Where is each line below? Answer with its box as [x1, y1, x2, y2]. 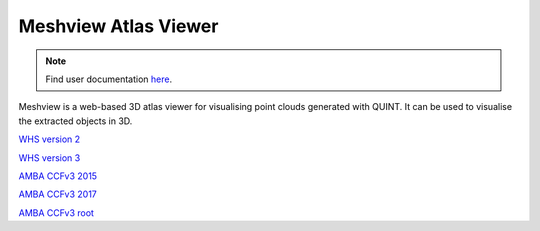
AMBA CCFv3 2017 [18, 188, 97, 200]
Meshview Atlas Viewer [18, 15, 219, 37]
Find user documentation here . [45, 73, 173, 85]
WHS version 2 [18, 133, 81, 145]
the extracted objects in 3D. [18, 115, 133, 127]
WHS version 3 [18, 151, 81, 164]
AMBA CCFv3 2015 [18, 170, 98, 182]
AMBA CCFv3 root [18, 206, 95, 219]
